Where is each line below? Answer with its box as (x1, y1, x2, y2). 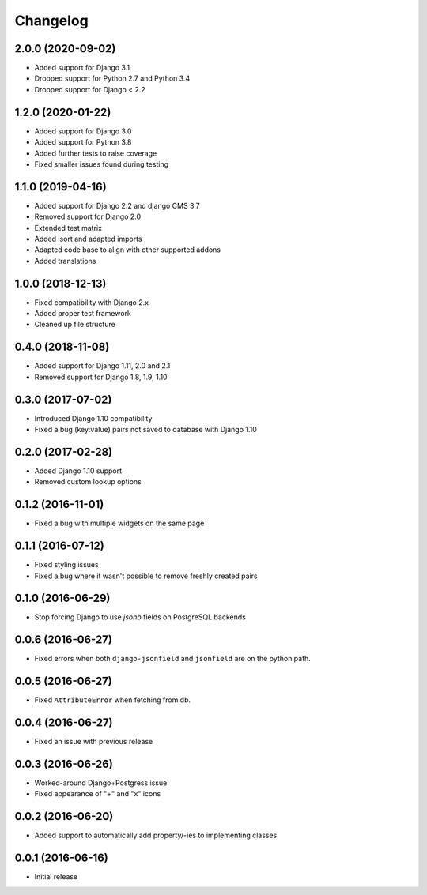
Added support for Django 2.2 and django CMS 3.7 (34, 201, 201, 210)
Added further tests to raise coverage (34, 149, 157, 158)
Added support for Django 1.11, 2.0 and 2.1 (34, 361, 171, 370)
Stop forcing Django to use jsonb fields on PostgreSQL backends (34, 612, 247, 622)
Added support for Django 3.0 (34, 126, 132, 136)
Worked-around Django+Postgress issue (34, 778, 168, 788)
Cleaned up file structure (34, 320, 116, 329)
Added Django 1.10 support (34, 466, 123, 476)
